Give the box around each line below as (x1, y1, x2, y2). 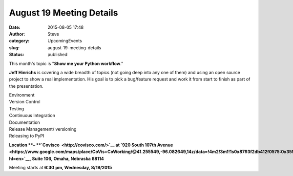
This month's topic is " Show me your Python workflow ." (9, 60, 124, 66)
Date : (9, 24, 21, 30)
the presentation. (9, 83, 43, 89)
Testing (9, 105, 24, 112)
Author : (9, 31, 25, 37)
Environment (9, 92, 35, 98)
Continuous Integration (9, 113, 56, 118)
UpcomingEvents (47, 38, 83, 44)
